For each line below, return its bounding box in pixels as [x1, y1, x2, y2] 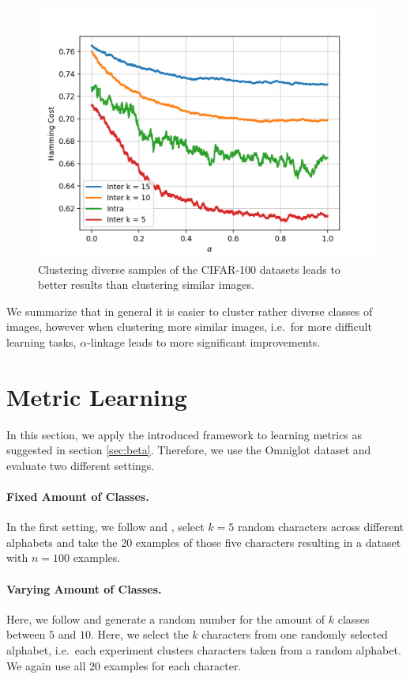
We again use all [6, 657, 86, 673]
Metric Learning [6, 380, 187, 412]
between [6, 626, 46, 643]
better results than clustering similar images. [38, 276, 254, 293]
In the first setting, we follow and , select [6, 518, 205, 535]
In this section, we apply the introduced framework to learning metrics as [6, 426, 363, 442]
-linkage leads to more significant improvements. [87, 333, 321, 350]
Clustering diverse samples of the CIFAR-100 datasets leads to [38, 260, 340, 277]
